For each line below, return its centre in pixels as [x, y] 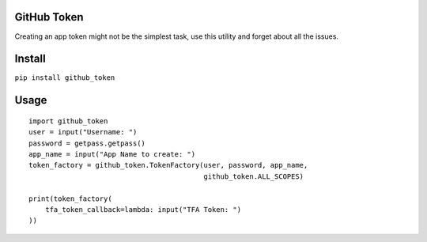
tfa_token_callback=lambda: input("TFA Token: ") [143, 209]
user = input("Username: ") [83, 132]
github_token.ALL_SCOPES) [254, 176]
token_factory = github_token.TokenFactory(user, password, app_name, [168, 165]
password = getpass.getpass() [87, 143]
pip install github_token [65, 78]
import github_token [68, 121]
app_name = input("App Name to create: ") [112, 154]
